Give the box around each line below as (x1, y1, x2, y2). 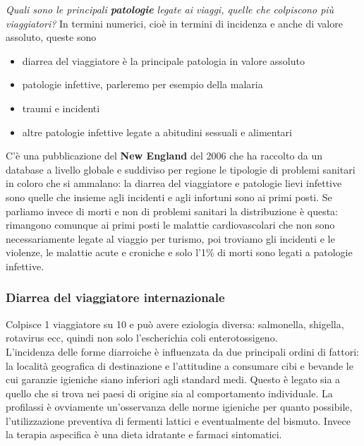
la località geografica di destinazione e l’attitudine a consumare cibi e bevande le (6, 358, 353, 373)
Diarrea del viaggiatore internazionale (6, 289, 225, 306)
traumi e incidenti (22, 100, 100, 115)
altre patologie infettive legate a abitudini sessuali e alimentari (22, 124, 292, 139)
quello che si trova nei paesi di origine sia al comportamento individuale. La (6, 385, 333, 400)
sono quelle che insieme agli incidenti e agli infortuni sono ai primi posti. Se (6, 189, 332, 204)
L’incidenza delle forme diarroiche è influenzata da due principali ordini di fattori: (6, 344, 360, 358)
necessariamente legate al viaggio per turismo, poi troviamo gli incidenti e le (6, 231, 335, 246)
